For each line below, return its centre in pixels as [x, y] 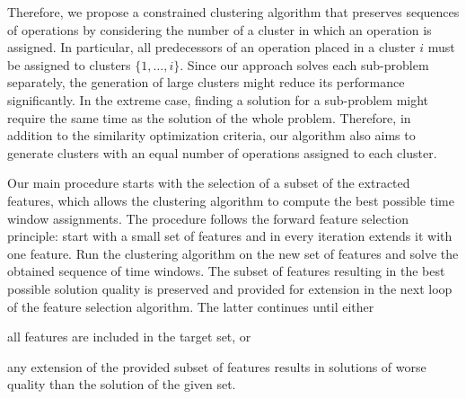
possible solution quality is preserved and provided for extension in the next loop [230, 288]
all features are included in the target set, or [129, 337]
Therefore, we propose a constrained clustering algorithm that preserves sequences [233, 12]
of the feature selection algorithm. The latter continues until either [191, 306]
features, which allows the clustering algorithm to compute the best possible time [231, 200]
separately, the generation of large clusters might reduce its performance [206, 82]
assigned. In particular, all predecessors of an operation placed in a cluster [211, 47]
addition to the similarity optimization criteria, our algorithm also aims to [211, 135]
